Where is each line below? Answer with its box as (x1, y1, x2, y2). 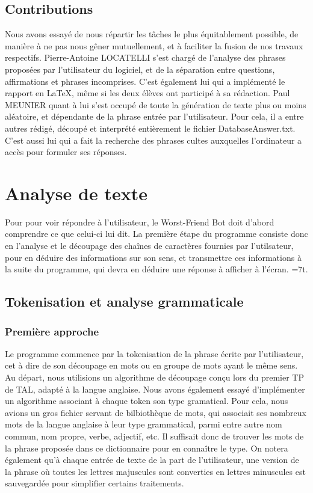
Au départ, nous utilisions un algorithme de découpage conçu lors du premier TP (5, 371, 304, 384)
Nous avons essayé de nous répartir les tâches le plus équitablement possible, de (5, 28, 299, 40)
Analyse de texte (5, 180, 147, 205)
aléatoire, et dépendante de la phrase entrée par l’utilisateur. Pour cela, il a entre (5, 110, 304, 123)
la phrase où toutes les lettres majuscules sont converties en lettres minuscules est (5, 465, 306, 477)
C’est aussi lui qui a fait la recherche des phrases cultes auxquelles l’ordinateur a (5, 133, 302, 146)
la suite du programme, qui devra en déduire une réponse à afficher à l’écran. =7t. (5, 263, 308, 275)
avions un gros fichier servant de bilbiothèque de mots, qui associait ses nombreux (5, 406, 306, 418)
